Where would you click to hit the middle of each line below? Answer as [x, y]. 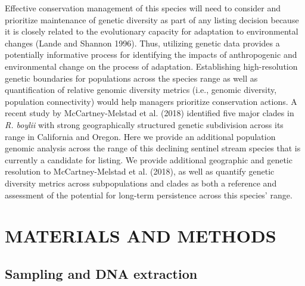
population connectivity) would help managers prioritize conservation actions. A [151, 101]
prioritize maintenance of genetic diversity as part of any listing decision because [152, 19]
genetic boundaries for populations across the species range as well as [131, 78]
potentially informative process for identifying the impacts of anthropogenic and [151, 55]
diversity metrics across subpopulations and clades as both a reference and [141, 183]
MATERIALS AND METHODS [141, 236]
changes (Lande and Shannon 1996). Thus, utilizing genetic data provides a [142, 43]
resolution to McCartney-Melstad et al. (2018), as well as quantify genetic [140, 171]
